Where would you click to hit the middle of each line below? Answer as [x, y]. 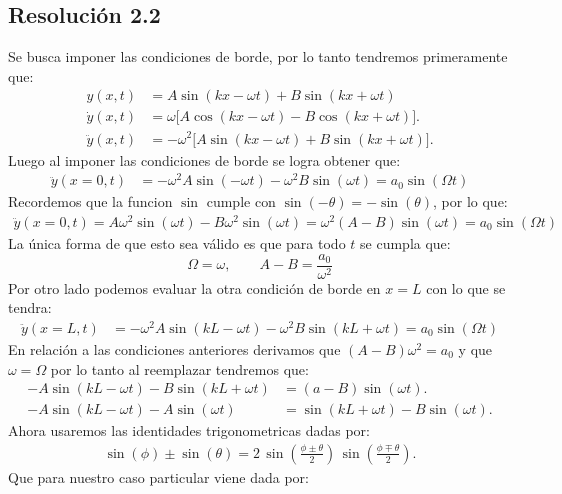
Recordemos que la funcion [90, 201]
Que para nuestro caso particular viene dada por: [158, 476]
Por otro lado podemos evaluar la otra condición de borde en [194, 287]
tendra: [30, 307]
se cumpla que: [405, 242]
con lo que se [466, 287]
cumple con [241, 201]
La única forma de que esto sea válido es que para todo [177, 242]
